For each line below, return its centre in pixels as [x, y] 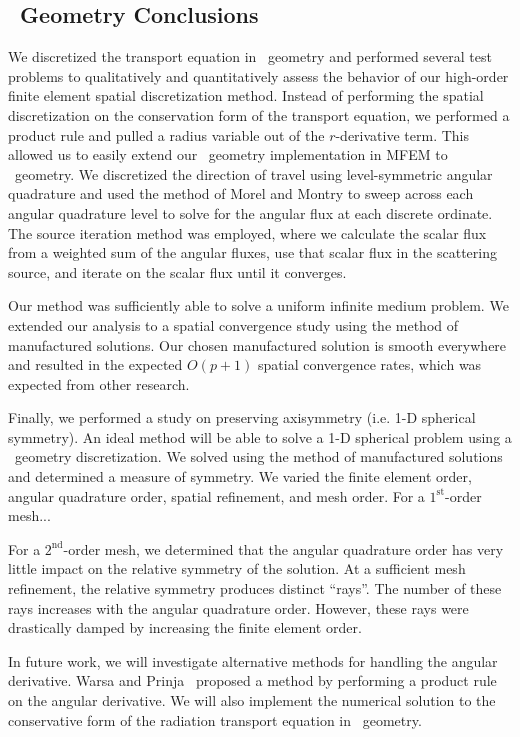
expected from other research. [99, 383]
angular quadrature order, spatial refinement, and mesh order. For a [216, 495]
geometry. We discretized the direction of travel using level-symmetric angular [253, 173]
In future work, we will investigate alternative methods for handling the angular [253, 660]
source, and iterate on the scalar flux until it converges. [177, 271]
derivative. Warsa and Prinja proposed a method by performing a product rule [252, 680]
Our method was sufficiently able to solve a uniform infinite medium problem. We [258, 305]
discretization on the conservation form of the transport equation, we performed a [259, 114]
